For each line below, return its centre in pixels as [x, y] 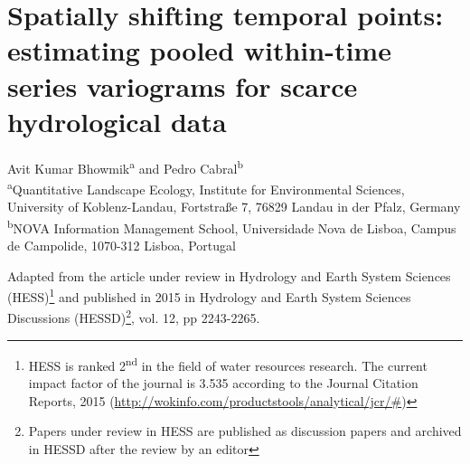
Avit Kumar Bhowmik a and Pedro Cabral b [125, 166]
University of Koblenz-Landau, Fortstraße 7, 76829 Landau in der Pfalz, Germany [234, 207]
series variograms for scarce [183, 85]
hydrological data [117, 121]
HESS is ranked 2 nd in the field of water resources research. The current [228, 364]
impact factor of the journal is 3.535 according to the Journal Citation [223, 382]
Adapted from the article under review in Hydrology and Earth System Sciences [229, 275]
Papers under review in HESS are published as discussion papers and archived [245, 431]
